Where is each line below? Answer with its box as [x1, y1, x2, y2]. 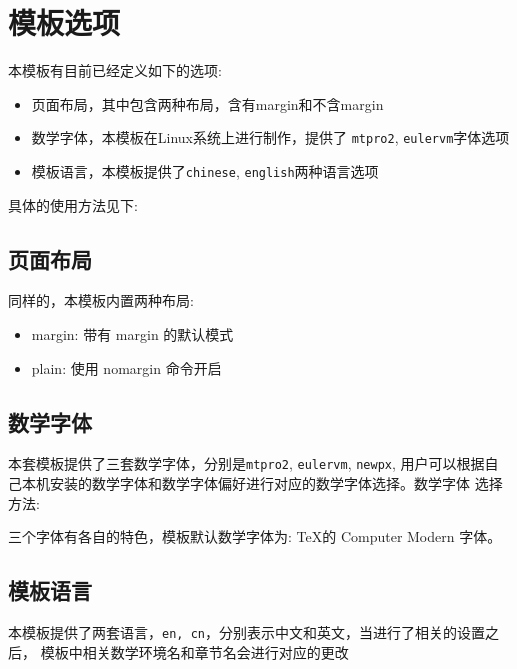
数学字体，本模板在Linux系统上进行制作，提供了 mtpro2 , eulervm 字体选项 [31, 127, 510, 148]
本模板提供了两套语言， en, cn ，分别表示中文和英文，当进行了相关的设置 [8, 622, 485, 643]
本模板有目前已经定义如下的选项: [8, 60, 222, 81]
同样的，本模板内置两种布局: [8, 290, 194, 311]
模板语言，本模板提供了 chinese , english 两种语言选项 [31, 160, 379, 181]
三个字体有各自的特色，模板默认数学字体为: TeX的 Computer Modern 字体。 [8, 526, 502, 547]
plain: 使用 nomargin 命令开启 [31, 357, 222, 378]
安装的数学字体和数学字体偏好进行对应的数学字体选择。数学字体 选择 [49, 473, 503, 494]
